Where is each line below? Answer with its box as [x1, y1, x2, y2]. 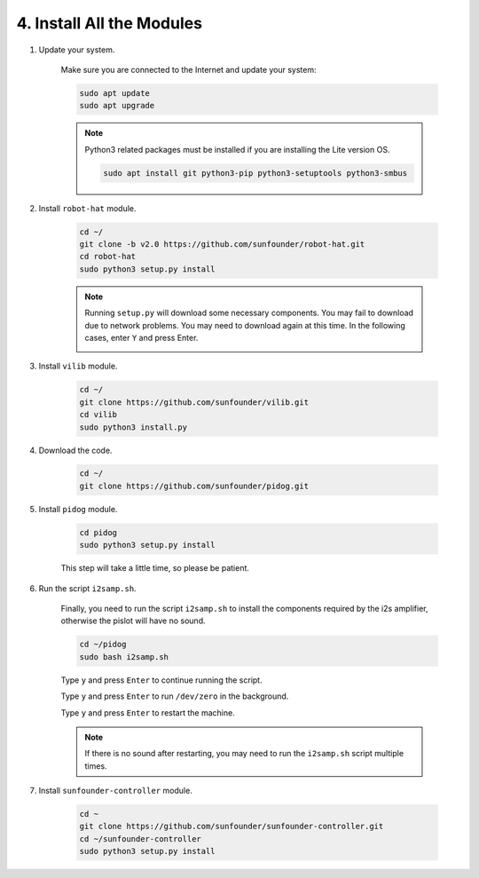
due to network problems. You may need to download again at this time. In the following [84, 320, 405, 330]
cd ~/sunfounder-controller [79, 834, 201, 843]
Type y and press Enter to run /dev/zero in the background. [60, 691, 289, 701]
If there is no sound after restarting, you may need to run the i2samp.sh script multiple [84, 748, 404, 759]
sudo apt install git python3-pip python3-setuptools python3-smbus [103, 168, 408, 178]
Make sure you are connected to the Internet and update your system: [60, 64, 317, 75]
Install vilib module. [38, 360, 118, 372]
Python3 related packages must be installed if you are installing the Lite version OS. [84, 144, 390, 154]
